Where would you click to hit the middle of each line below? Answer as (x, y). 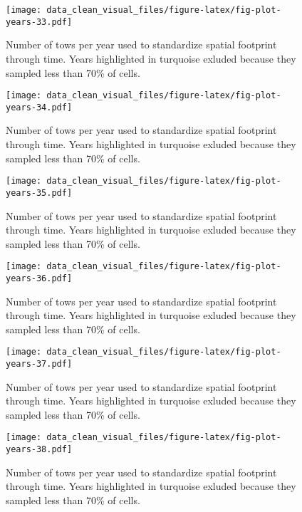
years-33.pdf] (39, 22)
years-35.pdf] (39, 193)
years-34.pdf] (39, 107)
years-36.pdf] (39, 278)
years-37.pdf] (39, 364)
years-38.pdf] (39, 450)
